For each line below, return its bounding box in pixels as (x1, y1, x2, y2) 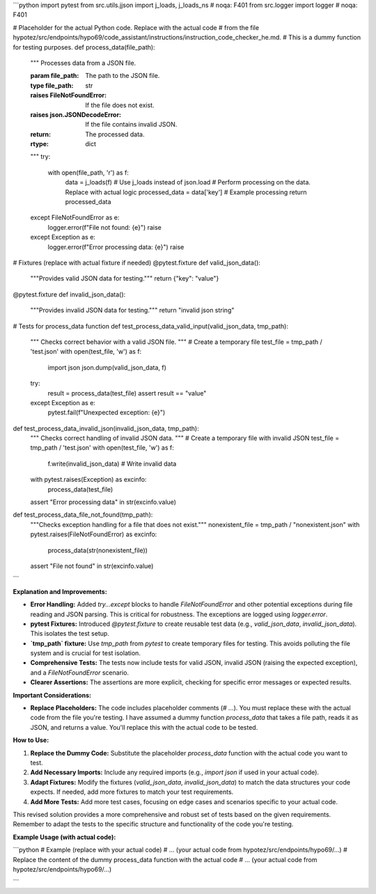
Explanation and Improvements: (13, 587, 107, 595)
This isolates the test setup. (30, 629, 109, 638)
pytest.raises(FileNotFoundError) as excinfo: (30, 530, 157, 539)
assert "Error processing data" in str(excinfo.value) (30, 498, 177, 506)
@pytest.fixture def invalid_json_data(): (13, 290, 126, 299)
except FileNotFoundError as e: (30, 213, 120, 222)
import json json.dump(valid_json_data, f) (47, 363, 167, 372)
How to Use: (13, 736, 49, 744)
